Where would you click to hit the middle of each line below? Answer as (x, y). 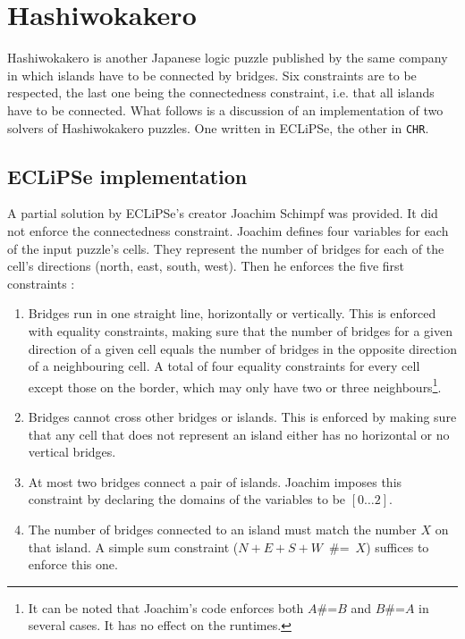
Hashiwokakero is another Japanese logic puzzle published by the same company (228, 58)
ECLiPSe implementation (127, 176)
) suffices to (397, 547)
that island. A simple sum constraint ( (133, 547)
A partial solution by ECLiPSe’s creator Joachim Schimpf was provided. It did (223, 213)
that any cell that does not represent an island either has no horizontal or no (239, 434)
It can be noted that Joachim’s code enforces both (166, 607)
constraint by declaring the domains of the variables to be (187, 499)
